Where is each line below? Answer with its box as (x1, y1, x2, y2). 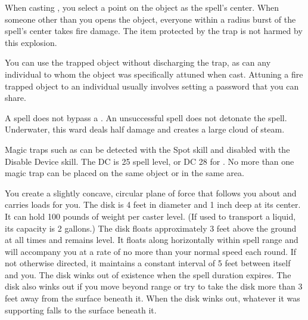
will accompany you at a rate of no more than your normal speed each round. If (5, 245, 297, 257)
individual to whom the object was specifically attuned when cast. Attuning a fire (5, 67, 303, 80)
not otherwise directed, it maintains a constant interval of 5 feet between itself (5, 257, 291, 269)
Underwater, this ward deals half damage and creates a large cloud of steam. (5, 123, 285, 136)
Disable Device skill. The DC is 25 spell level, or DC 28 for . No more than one (5, 155, 294, 167)
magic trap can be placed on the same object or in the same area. (5, 167, 244, 179)
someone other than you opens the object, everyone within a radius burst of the (5, 13, 296, 25)
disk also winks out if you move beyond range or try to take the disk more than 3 (5, 280, 303, 293)
